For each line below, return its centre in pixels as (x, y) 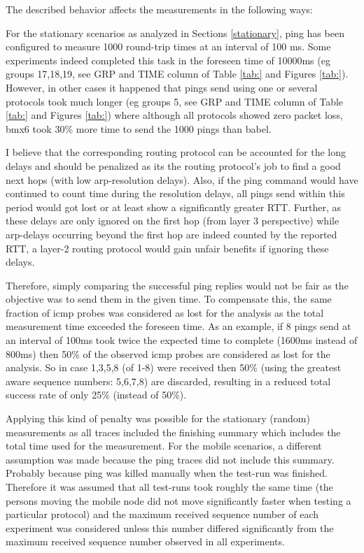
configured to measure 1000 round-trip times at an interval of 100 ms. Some (168, 46)
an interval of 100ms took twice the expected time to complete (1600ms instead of (182, 340)
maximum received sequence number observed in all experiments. (145, 541)
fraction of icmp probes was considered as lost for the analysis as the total (165, 312)
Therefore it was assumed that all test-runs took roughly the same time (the (169, 487)
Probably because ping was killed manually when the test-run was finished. (167, 473)
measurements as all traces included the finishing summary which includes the (173, 432)
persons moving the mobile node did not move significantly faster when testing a (178, 500)
